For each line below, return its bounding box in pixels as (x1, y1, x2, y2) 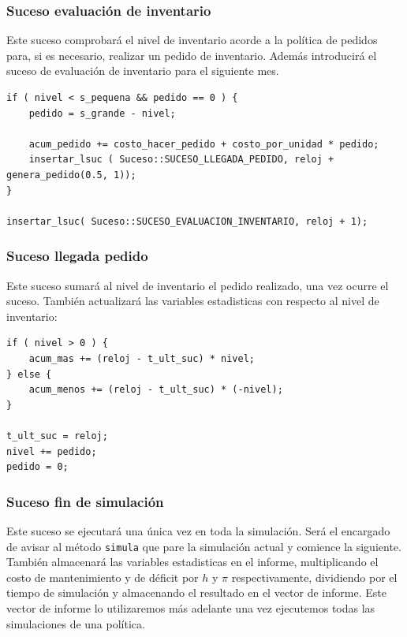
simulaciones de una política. (6, 615, 145, 631)
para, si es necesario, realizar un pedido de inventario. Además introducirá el (6, 47, 377, 63)
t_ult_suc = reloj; (6, 430, 108, 441)
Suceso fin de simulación (6, 491, 164, 511)
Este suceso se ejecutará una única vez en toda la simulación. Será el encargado (6, 522, 390, 538)
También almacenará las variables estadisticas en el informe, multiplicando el (6, 553, 379, 570)
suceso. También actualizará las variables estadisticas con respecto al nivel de (6, 292, 379, 309)
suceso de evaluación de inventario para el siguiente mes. (6, 62, 279, 79)
